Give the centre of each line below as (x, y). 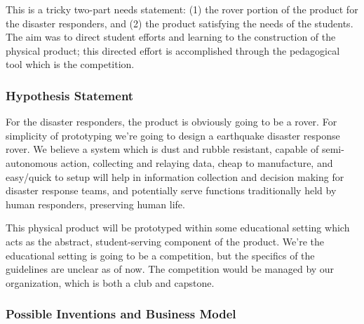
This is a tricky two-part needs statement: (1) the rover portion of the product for (182, 9)
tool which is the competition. (70, 64)
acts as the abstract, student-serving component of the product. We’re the (165, 241)
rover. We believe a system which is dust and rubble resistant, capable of (162, 149)
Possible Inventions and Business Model (121, 314)
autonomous (32, 162)
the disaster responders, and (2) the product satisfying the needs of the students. (180, 23)
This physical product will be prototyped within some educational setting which (178, 228)
